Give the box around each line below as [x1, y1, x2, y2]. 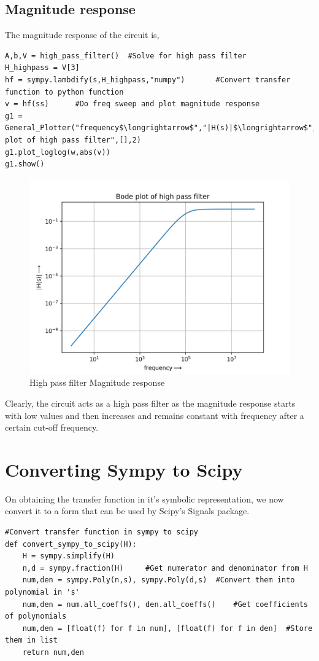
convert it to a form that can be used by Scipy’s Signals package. [5, 504, 250, 517]
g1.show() [5, 160, 45, 169]
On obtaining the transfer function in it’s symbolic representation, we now [5, 492, 284, 505]
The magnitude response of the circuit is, [5, 28, 159, 41]
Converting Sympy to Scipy [5, 456, 243, 482]
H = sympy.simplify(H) [22, 552, 115, 561]
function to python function [5, 87, 124, 96]
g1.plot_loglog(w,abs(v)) [5, 147, 110, 157]
